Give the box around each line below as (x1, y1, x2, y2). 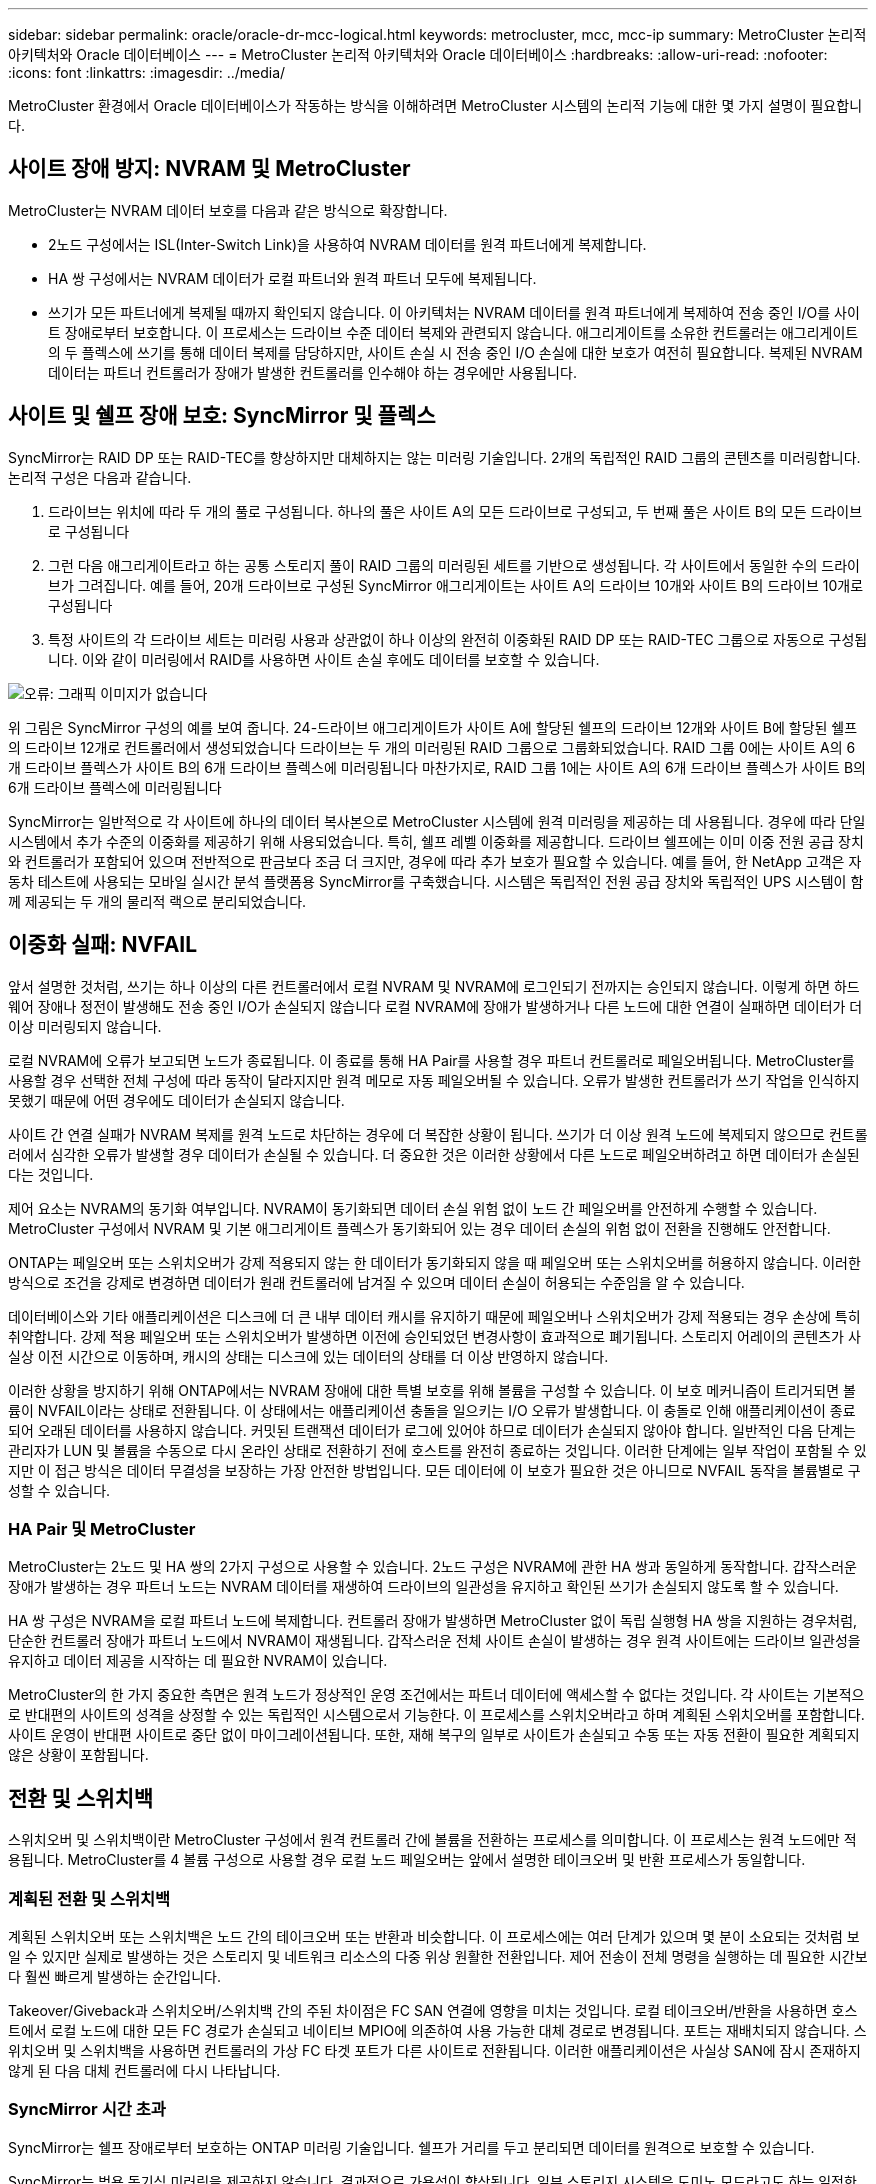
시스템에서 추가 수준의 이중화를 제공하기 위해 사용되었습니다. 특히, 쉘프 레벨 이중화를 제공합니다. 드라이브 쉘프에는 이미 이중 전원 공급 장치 (8, 832, 864, 850)
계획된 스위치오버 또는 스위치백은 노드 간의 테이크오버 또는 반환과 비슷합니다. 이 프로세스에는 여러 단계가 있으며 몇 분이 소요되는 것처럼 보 (8, 1927, 860, 1945)
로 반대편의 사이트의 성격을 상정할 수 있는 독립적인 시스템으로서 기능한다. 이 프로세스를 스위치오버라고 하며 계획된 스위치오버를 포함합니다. (8, 1706, 865, 1724)
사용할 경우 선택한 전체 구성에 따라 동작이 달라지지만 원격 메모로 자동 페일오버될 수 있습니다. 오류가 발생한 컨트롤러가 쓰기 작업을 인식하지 (8, 1071, 860, 1089)
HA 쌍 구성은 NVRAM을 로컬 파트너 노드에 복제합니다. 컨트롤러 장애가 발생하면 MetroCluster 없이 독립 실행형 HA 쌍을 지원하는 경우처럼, (8, 1612, 858, 1630)
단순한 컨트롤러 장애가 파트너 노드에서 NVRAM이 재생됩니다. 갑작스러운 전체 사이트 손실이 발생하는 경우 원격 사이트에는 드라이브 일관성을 (8, 1632, 861, 1650)
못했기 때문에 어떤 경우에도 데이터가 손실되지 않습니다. (8, 1091, 345, 1109)
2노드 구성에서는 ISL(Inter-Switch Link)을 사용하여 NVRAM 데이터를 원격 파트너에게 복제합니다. (48, 235, 647, 253)
